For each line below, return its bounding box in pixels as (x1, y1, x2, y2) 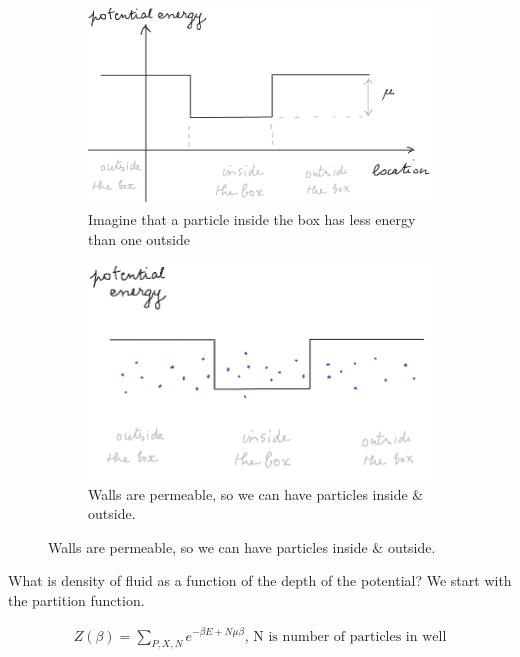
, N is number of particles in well (244, 629, 447, 644)
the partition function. (8, 589, 145, 610)
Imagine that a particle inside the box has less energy (88, 209, 416, 230)
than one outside (88, 229, 190, 250)
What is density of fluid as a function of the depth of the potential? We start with (8, 570, 512, 591)
